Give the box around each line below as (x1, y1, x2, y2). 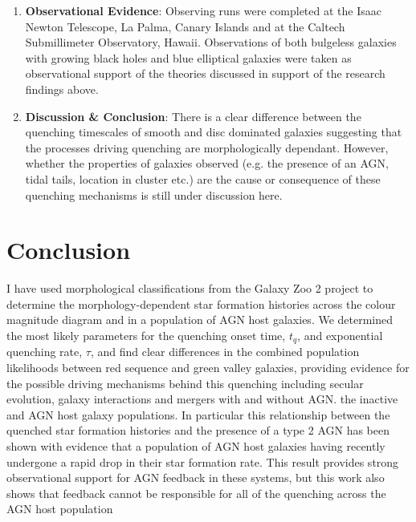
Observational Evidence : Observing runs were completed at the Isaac (25, 2, 381, 18)
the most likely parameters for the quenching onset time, (6, 327, 286, 344)
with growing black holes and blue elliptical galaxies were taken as (25, 49, 352, 66)
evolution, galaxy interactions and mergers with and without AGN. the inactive (6, 390, 398, 407)
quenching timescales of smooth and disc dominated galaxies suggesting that (25, 123, 402, 140)
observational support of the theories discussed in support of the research (25, 65, 385, 82)
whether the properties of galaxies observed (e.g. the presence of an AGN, (25, 155, 389, 172)
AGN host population (6, 500, 113, 517)
